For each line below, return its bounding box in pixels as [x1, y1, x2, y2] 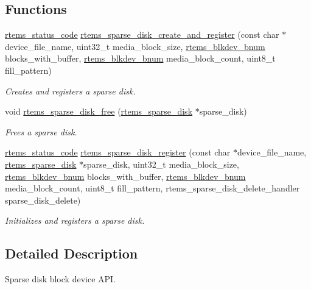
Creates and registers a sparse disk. [5, 84, 136, 97]
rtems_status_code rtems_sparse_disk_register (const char [5, 146, 231, 159]
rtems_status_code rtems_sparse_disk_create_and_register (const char [5, 28, 279, 41]
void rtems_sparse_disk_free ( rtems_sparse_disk [5, 105, 193, 118]
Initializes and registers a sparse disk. [5, 214, 145, 227]
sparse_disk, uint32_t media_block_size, [83, 157, 239, 170]
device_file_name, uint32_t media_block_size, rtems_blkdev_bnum [5, 40, 265, 52]
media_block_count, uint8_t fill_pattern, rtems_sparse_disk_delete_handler [5, 182, 300, 194]
